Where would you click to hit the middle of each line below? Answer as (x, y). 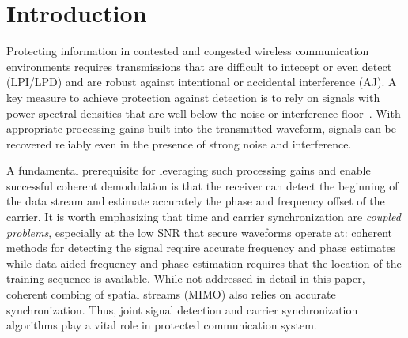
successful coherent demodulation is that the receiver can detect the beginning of (202, 185)
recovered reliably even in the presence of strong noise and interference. (179, 143)
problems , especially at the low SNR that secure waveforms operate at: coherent (200, 232)
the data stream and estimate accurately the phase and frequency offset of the (196, 201)
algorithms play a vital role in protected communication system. (162, 325)
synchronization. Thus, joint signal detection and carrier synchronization (182, 309)
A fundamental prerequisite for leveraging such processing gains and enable (189, 170)
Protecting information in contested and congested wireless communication (188, 51)
